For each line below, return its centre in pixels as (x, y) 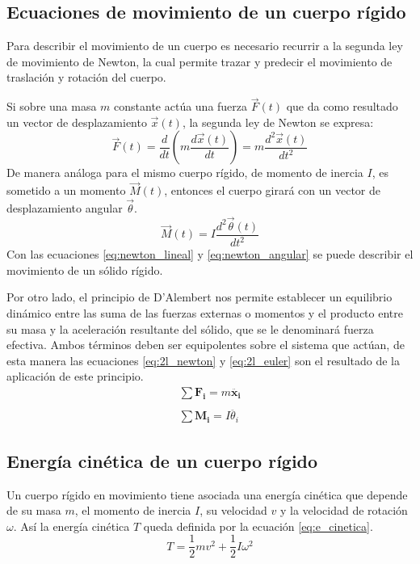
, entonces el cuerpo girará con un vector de (273, 190)
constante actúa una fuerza (181, 106)
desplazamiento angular (65, 208)
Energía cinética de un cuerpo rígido (162, 460)
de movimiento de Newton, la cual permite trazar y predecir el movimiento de (199, 61)
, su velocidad (233, 510)
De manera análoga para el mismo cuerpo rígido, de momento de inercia (185, 173)
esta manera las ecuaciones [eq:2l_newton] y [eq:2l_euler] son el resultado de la (203, 360)
